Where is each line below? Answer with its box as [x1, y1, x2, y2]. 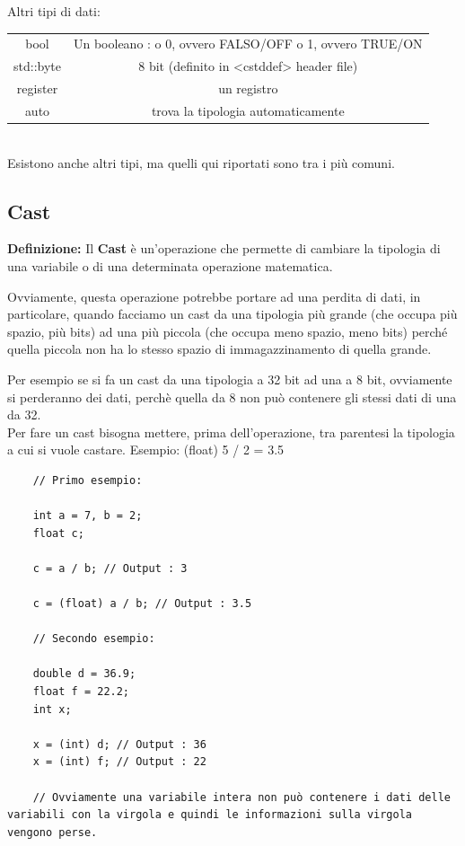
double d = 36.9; [32, 667, 136, 681]
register [16, 79, 58, 98]
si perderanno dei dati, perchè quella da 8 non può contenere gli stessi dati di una [7, 387, 457, 406]
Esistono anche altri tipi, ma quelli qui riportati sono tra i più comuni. [7, 153, 395, 172]
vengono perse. [7, 825, 98, 839]
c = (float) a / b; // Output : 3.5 [32, 597, 252, 611]
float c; [32, 526, 84, 540]
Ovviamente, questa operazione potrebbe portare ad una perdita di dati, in [7, 286, 421, 305]
